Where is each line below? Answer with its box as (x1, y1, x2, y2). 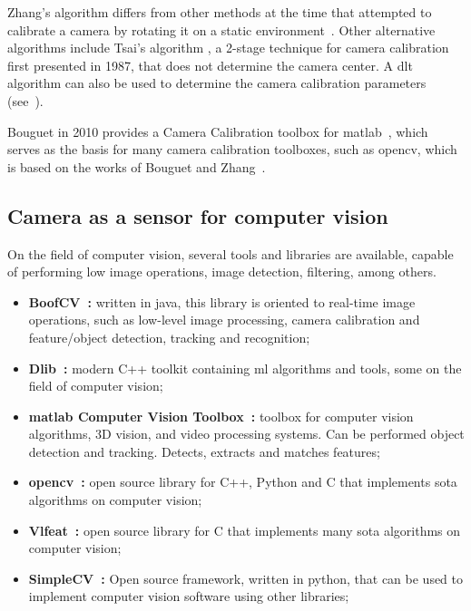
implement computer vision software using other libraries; (28, 587, 349, 606)
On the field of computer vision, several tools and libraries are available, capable (7, 244, 454, 263)
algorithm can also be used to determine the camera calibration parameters (7, 73, 427, 92)
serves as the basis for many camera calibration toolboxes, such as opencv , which (7, 140, 457, 159)
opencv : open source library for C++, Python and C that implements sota (28, 472, 457, 491)
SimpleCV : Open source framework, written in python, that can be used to (28, 568, 464, 587)
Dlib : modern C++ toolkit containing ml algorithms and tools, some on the (28, 358, 462, 377)
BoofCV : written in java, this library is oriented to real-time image (28, 292, 416, 311)
